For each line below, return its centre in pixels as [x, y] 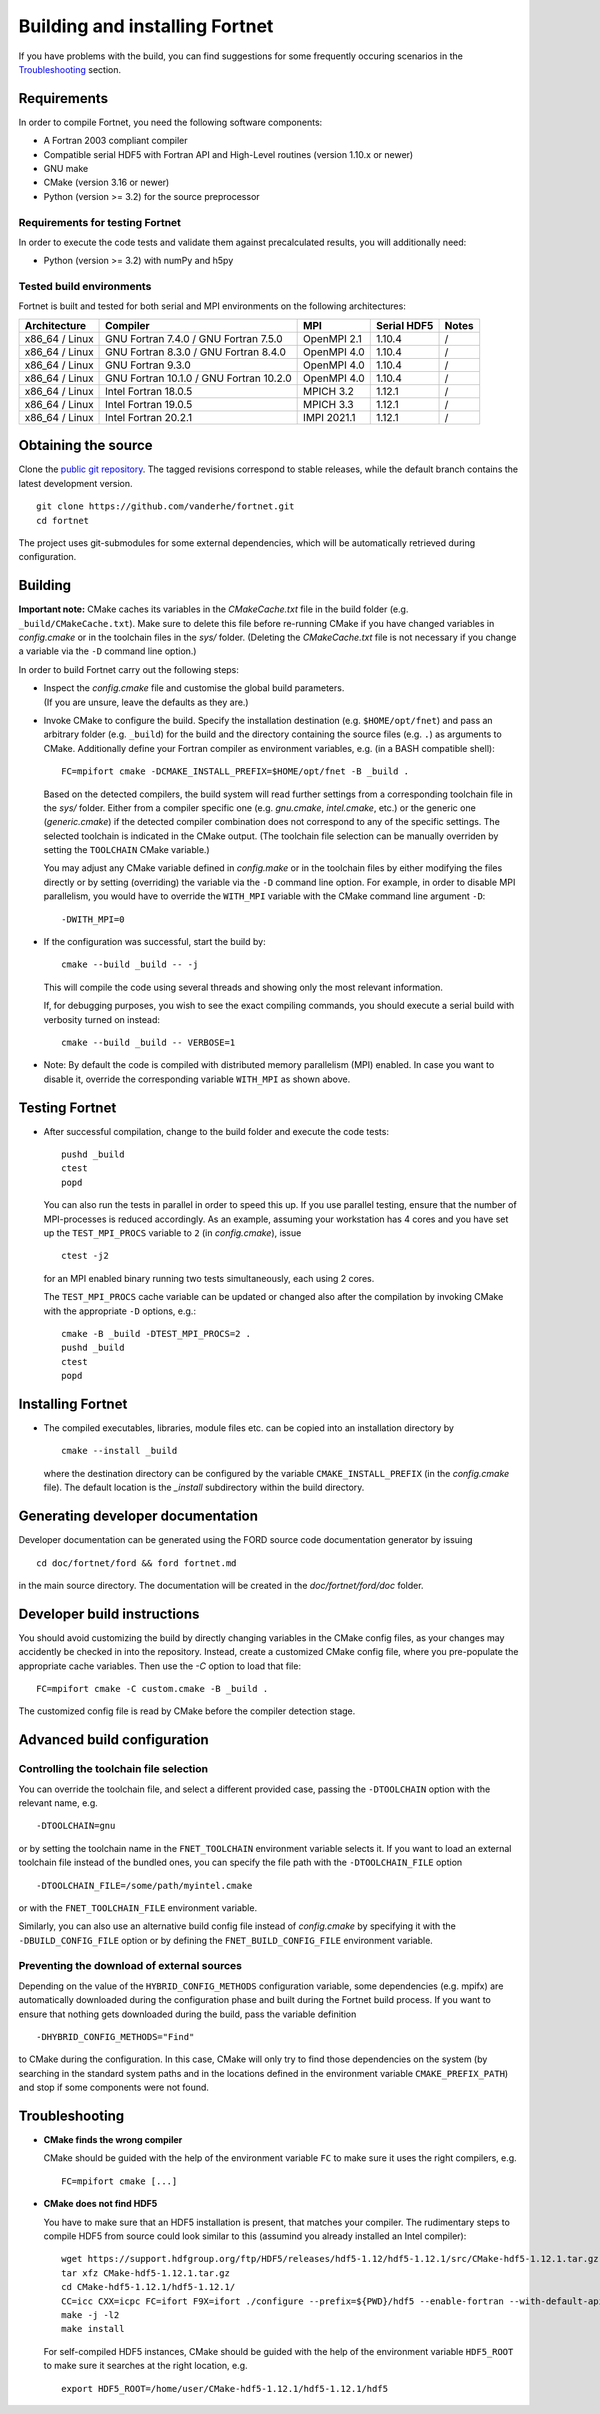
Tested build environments [85, 287]
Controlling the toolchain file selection [113, 1769]
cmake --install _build [119, 1451]
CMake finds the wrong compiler [113, 2140]
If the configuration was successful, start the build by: [154, 942]
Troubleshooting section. [70, 69]
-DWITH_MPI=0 [93, 919]
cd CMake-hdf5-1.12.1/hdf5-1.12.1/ [148, 2287]
